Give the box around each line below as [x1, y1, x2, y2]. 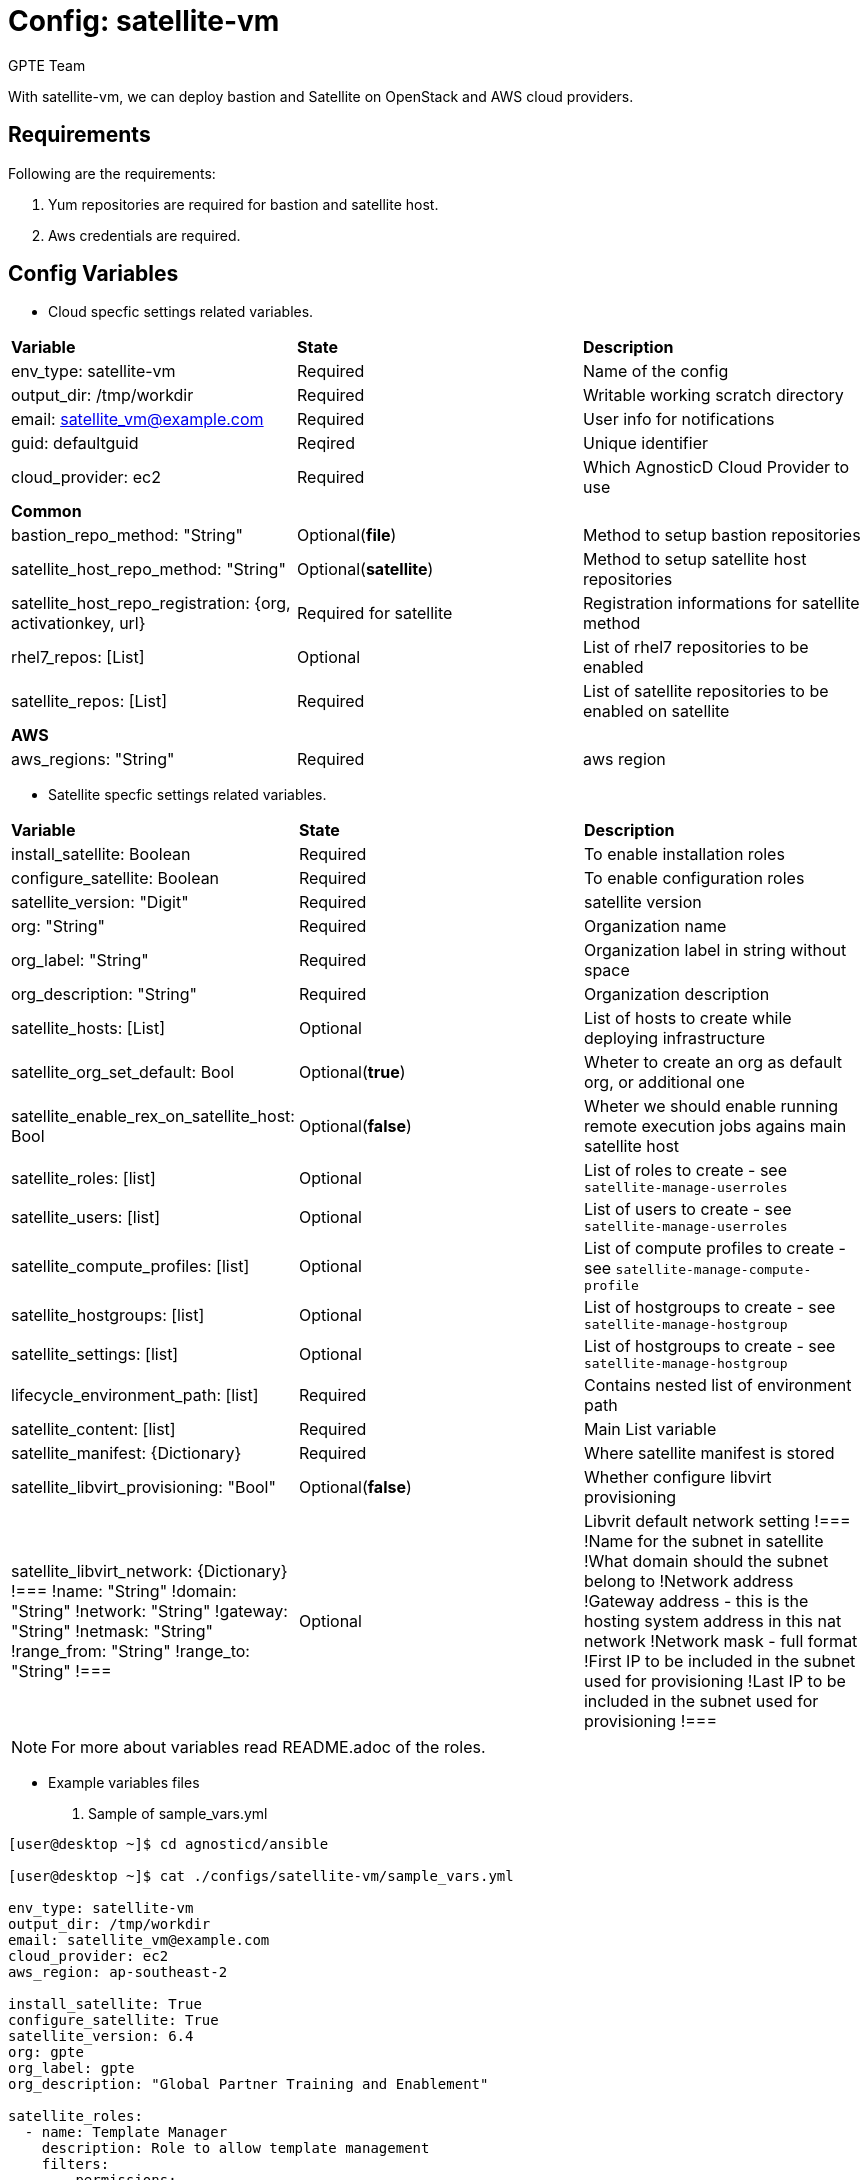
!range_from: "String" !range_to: [11, 1641, 250, 1662]
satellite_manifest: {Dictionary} [11, 1443, 242, 1464]
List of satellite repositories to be [582, 681, 829, 702]
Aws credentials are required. [48, 226, 241, 244]
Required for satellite [296, 603, 453, 624]
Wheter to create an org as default [583, 1052, 843, 1073]
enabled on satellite [582, 701, 730, 722]
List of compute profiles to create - [583, 1238, 846, 1259]
